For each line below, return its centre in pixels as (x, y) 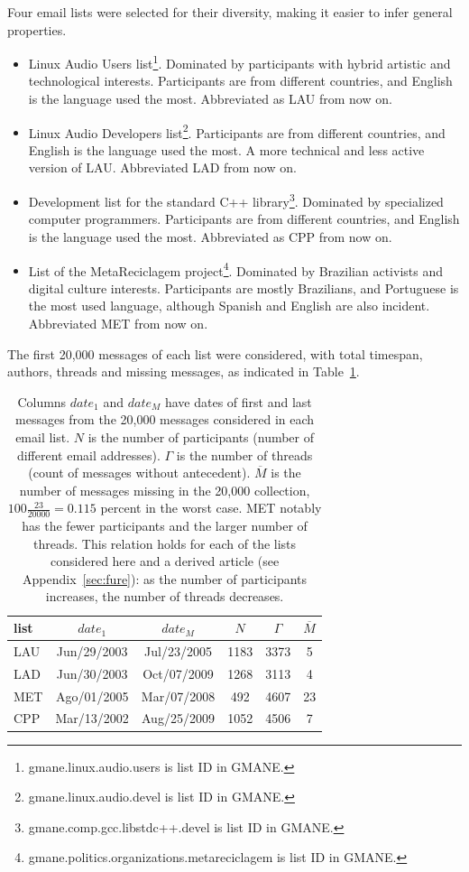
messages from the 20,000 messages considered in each (165, 419)
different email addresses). (88, 455)
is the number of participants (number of (201, 436)
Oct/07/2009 (178, 673)
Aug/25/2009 (178, 718)
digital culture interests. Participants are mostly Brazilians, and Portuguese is (244, 288)
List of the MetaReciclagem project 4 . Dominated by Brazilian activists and (235, 269)
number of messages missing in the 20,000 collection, (165, 490)
